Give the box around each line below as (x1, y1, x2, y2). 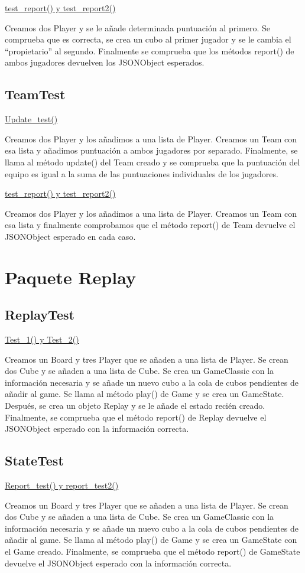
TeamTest (5, 85, 66, 103)
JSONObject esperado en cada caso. (5, 230, 136, 242)
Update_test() (5, 113, 58, 125)
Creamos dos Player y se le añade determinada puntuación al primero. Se (5, 21, 270, 34)
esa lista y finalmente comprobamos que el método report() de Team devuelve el (5, 219, 296, 231)
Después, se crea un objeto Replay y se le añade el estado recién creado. (5, 399, 265, 412)
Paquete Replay (5, 265, 136, 289)
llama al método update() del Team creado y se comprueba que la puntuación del (5, 155, 300, 168)
